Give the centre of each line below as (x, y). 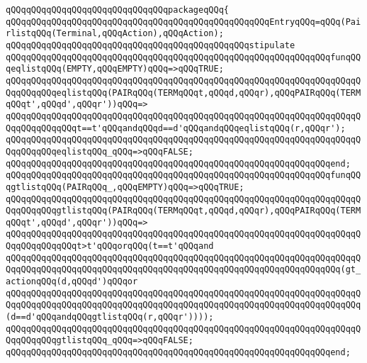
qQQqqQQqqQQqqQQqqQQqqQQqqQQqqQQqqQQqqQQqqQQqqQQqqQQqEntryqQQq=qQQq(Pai (183, 22)
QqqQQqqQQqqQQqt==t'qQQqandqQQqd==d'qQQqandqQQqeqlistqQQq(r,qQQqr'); (176, 128)
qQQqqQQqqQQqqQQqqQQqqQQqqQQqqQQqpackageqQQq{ (117, 10)
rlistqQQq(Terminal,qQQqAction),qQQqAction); (115, 34)
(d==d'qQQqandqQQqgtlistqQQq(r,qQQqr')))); (110, 317)
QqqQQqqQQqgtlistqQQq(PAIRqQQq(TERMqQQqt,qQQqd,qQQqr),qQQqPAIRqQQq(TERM (183, 211)
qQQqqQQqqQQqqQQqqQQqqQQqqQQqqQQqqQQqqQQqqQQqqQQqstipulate (151, 45)
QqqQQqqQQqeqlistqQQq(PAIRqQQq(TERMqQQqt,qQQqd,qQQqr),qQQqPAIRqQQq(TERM (183, 93)
